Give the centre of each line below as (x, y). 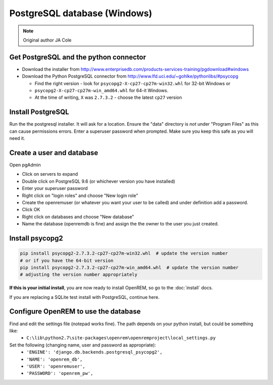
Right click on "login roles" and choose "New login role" (80, 196)
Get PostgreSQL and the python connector (78, 57)
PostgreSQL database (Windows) (81, 13)
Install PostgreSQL (39, 112)
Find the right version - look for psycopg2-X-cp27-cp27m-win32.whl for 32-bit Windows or (132, 83)
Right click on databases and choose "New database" (78, 217)
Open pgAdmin (25, 165)
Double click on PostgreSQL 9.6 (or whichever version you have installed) (99, 181)
